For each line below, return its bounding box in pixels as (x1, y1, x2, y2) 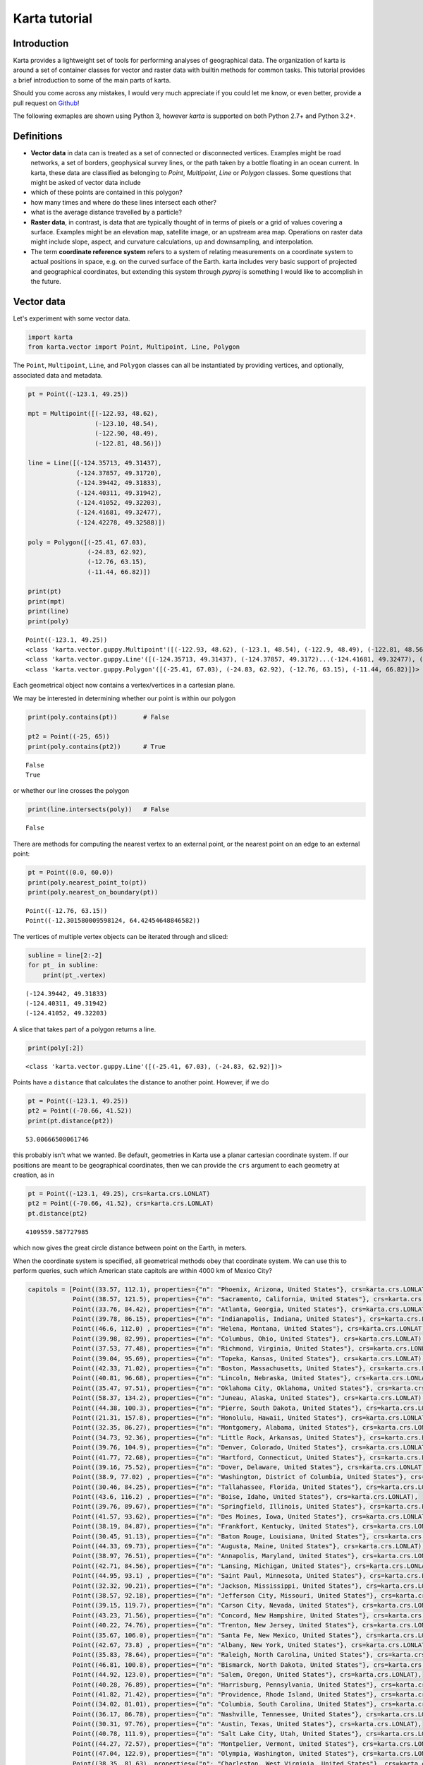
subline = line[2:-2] (27, 951, 103, 959)
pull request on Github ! (13, 99, 80, 107)
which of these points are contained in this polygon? (30, 188, 183, 197)
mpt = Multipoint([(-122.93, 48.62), (27, 409, 159, 418)
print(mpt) (27, 597, 66, 605)
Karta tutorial (13, 11, 93, 26)
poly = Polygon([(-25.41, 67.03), (27, 538, 147, 546)
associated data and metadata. (13, 371, 103, 379)
